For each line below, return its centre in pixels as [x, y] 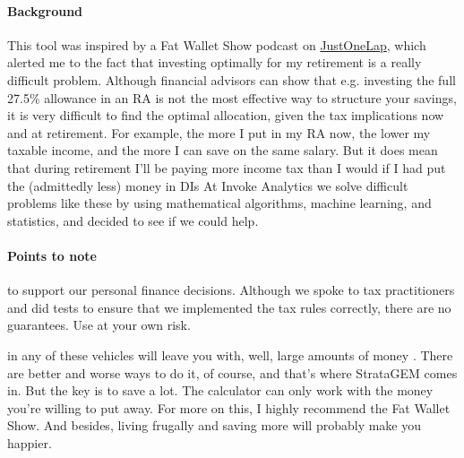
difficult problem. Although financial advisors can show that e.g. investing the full [232, 79]
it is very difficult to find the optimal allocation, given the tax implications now [226, 115]
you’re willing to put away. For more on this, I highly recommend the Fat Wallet [229, 407]
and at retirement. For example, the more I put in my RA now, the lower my [219, 132]
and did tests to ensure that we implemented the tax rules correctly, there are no [229, 307]
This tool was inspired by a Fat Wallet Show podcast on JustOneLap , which [217, 44]
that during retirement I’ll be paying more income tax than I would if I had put [227, 167]
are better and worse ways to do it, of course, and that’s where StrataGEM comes [232, 372]
